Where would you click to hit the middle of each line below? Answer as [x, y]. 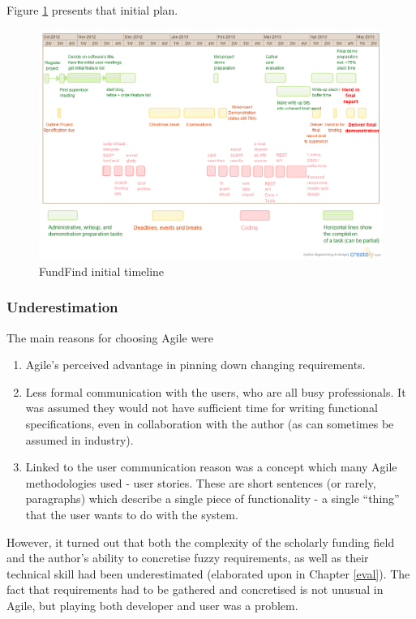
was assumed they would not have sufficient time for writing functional [202, 408]
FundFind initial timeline [102, 271]
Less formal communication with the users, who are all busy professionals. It [216, 391]
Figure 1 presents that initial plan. [92, 10]
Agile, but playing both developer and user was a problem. [152, 605]
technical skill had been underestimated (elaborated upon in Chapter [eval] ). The [208, 573]
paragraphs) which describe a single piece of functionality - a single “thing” [212, 499]
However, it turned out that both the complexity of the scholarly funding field [201, 542]
